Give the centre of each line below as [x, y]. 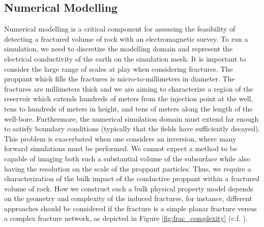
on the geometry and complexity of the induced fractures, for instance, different [128, 198]
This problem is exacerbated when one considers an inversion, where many [120, 138]
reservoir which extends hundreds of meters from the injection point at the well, [129, 98]
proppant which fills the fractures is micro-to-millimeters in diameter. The [120, 79]
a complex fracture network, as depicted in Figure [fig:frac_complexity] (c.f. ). [126, 218]
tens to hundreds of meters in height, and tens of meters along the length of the [128, 108]
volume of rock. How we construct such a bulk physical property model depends [129, 188]
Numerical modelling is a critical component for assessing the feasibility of [120, 29]
